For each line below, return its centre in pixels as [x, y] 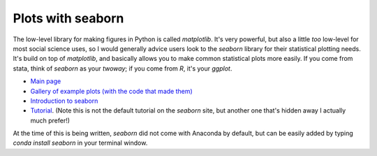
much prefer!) [50, 120]
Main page [46, 81]
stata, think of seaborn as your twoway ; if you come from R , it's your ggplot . [123, 68]
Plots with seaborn [68, 18]
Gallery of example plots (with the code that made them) [112, 91]
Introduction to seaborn [64, 101]
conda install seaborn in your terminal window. [80, 143]
